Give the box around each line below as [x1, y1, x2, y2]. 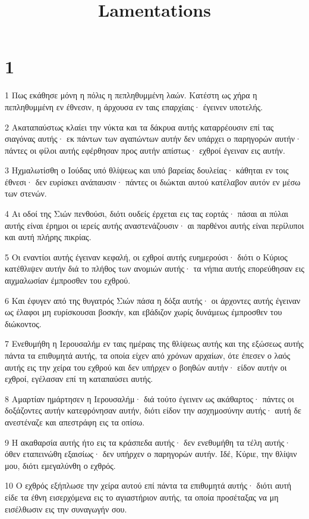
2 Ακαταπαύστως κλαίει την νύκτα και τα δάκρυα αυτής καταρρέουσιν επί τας [5, 120, 274, 133]
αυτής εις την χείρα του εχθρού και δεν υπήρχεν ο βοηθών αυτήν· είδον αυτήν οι [5, 360, 287, 373]
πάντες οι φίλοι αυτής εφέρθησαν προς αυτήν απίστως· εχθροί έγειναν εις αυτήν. [5, 144, 285, 156]
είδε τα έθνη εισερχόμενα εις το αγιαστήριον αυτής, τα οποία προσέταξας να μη [5, 490, 279, 503]
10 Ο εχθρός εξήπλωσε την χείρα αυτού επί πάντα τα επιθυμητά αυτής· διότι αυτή [5, 479, 292, 492]
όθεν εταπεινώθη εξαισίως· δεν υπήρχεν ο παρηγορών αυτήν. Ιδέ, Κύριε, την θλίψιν [5, 447, 297, 460]
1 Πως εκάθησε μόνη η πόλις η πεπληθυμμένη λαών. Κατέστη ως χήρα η [5, 89, 257, 101]
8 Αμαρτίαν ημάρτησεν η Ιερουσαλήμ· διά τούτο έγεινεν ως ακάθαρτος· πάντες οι [5, 392, 294, 405]
